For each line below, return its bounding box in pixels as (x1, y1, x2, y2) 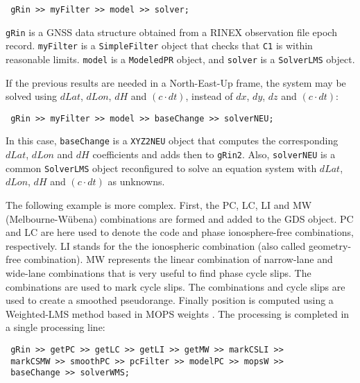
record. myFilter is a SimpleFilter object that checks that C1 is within (6, 38, 313, 53)
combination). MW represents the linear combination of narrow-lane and (24, 252, 333, 266)
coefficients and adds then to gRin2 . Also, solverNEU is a (92, 147, 336, 162)
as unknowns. (108, 174, 165, 189)
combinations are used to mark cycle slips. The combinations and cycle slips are (6, 279, 345, 293)
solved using (6, 89, 58, 103)
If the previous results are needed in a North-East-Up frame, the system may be (6, 75, 346, 90)
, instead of (185, 89, 233, 103)
